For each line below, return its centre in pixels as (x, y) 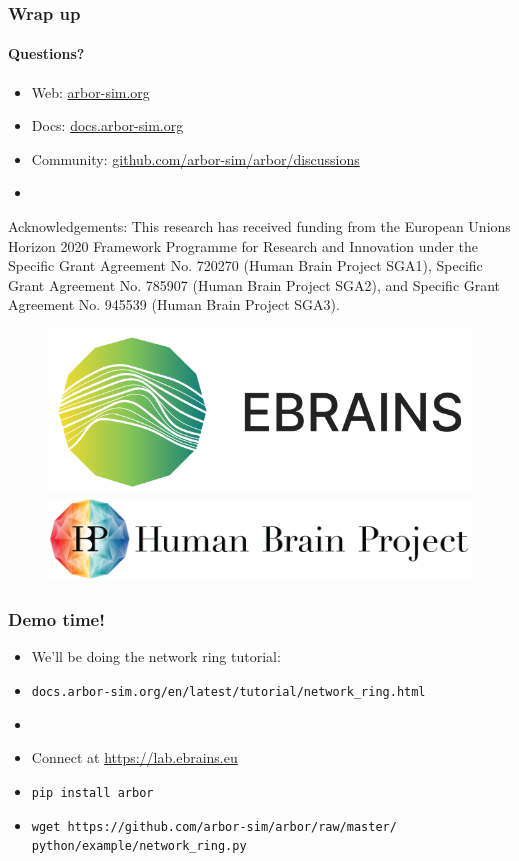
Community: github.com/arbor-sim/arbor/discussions (195, 158)
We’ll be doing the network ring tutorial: (156, 656)
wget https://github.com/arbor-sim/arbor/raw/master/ (214, 826)
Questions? (46, 53)
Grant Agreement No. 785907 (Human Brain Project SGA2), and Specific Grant (254, 284)
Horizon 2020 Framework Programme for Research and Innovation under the (243, 245)
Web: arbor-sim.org (90, 91)
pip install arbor (92, 792)
